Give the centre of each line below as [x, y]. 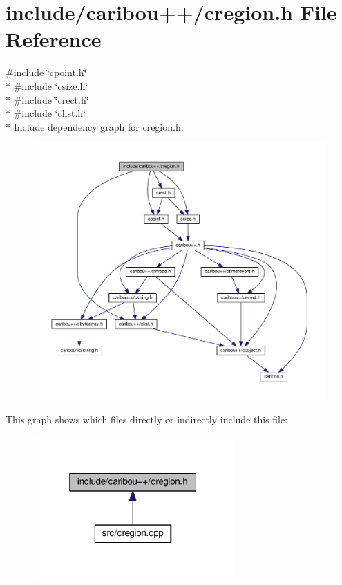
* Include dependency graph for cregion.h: [95, 126]
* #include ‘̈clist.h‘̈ [46, 113]
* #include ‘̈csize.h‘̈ [47, 85]
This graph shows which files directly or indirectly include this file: [147, 419]
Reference [54, 39]
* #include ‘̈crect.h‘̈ [47, 99]
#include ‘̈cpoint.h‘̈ [46, 72]
